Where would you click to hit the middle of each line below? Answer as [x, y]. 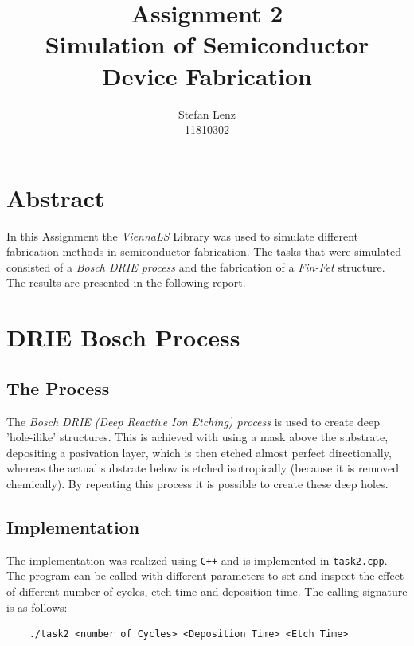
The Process [58, 388]
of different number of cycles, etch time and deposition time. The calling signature [207, 591]
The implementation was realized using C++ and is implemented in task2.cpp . [197, 560]
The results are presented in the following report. [126, 282]
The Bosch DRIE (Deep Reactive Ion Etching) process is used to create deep [193, 421]
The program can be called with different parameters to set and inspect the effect [205, 576]
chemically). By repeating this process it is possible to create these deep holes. [197, 483]
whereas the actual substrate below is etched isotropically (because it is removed [203, 468]
